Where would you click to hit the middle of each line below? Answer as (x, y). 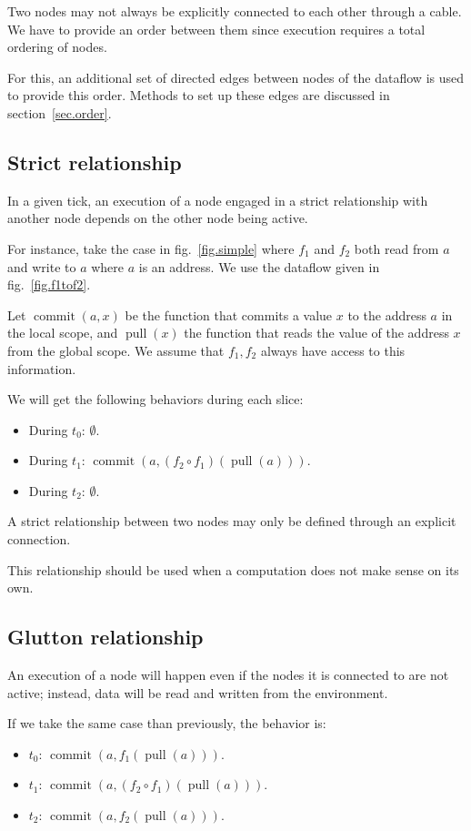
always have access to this (333, 350)
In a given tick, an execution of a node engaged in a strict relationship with (218, 200)
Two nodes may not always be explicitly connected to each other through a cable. (235, 11)
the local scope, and (63, 333)
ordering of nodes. (57, 47)
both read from (396, 248)
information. (42, 368)
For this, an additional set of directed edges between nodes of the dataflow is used (235, 77)
